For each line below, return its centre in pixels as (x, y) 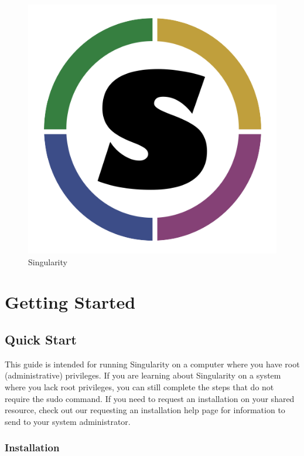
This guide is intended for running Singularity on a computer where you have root (152, 364)
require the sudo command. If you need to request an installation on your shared (150, 398)
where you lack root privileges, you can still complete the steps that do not (139, 386)
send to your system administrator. (68, 421)
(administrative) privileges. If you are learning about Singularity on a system (143, 375)
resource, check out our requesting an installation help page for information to (145, 410)
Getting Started (70, 302)
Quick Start (41, 339)
